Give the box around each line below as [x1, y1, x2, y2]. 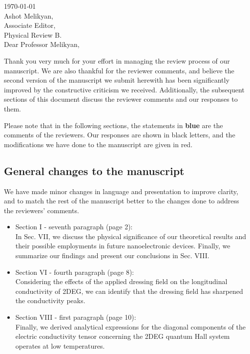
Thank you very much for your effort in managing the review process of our [4, 55, 230, 66]
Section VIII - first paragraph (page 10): [15, 312, 136, 322]
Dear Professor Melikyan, [4, 39, 80, 49]
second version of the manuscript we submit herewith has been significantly [4, 75, 229, 85]
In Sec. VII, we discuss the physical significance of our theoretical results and [15, 231, 247, 241]
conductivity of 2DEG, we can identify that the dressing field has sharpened [15, 286, 243, 296]
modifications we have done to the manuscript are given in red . [4, 139, 193, 149]
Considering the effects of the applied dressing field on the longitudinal [15, 276, 228, 287]
